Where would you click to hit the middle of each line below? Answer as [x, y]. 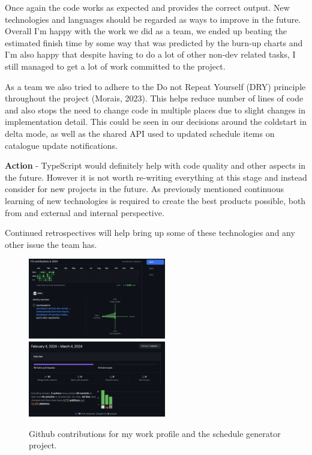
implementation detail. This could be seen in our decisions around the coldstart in [156, 122]
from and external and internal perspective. [85, 212]
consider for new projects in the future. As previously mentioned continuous [144, 189]
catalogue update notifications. [61, 145]
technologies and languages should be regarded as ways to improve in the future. [153, 19]
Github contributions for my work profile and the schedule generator [155, 433]
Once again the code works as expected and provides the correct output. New [147, 7]
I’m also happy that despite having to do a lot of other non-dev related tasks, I [150, 54]
